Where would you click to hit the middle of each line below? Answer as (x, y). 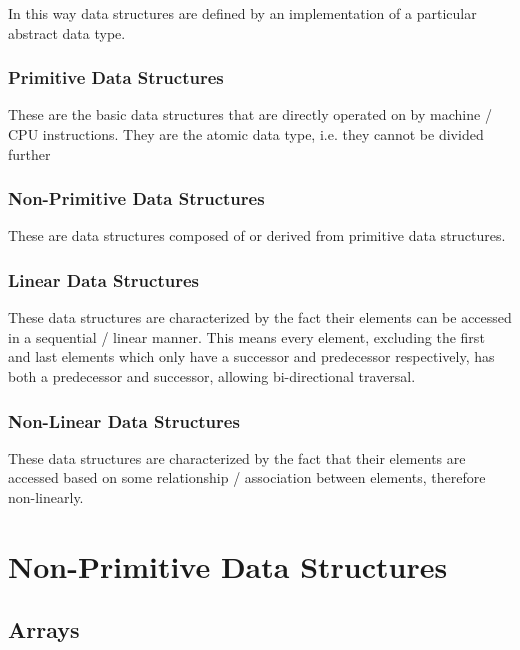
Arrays (44, 629)
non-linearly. (46, 497)
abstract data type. (67, 32)
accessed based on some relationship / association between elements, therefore (247, 477)
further (29, 153)
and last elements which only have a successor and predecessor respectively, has (251, 356)
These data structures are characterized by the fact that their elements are (237, 457)
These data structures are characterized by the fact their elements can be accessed (260, 317)
